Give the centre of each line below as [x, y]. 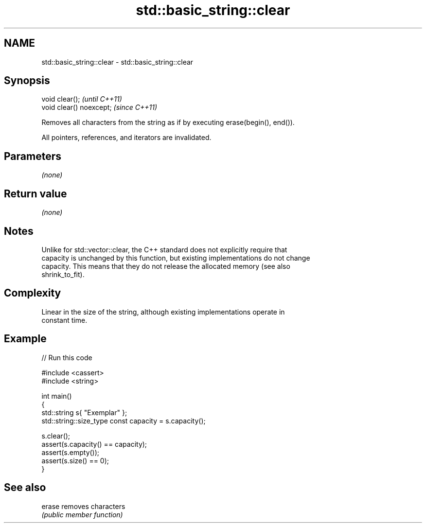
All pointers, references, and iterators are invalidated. [126, 138]
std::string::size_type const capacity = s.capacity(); [124, 421]
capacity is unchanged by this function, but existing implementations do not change [176, 258]
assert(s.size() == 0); [75, 460]
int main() [57, 396]
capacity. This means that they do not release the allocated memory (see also [166, 266]
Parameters [33, 156]
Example [25, 339]
